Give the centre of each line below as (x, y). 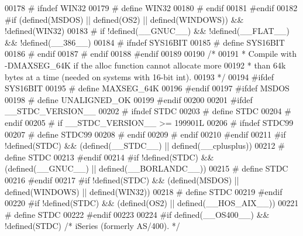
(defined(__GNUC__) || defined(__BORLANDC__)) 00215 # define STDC (147, 168)
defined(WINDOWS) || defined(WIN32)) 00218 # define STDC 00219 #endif (144, 191)
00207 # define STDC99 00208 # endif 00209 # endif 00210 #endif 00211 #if (145, 134)
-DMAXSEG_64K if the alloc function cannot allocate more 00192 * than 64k (145, 65)
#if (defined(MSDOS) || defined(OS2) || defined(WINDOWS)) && (124, 19)
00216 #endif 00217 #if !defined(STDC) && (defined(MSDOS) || (122, 179)
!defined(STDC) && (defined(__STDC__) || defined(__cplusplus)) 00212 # (145, 146)
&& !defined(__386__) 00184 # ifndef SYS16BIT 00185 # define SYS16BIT (145, 42)
